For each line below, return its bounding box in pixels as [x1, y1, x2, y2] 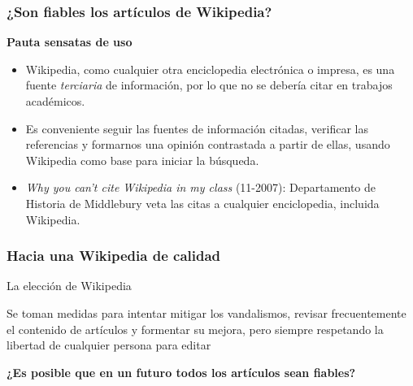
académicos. [25, 93, 85, 109]
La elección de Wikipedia [7, 277, 132, 294]
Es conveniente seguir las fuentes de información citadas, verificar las [25, 119, 368, 137]
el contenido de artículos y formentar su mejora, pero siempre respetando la [7, 320, 384, 337]
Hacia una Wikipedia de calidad [7, 245, 221, 266]
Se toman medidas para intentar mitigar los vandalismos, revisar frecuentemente [7, 304, 406, 321]
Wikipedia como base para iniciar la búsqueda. [25, 151, 259, 168]
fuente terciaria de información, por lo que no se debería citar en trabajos [25, 76, 393, 93]
